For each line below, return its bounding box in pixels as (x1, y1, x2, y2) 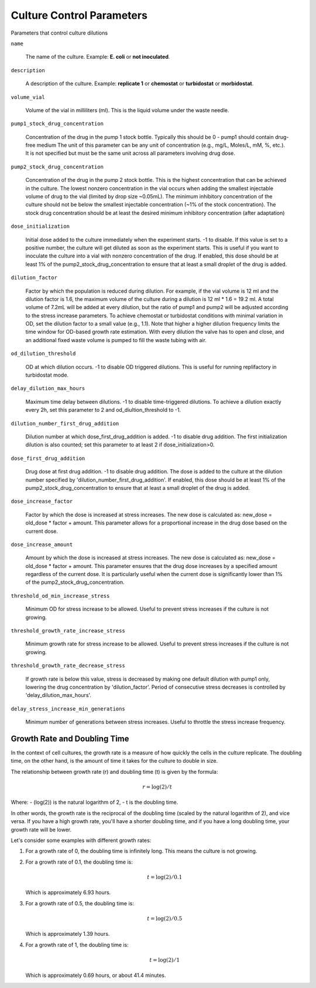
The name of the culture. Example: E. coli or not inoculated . (25, 53, 170, 60)
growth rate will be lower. (11, 826, 72, 833)
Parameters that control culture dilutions (11, 29, 108, 36)
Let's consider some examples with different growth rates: (11, 837, 152, 844)
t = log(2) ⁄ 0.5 (147, 915, 183, 922)
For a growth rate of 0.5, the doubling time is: (25, 899, 135, 906)
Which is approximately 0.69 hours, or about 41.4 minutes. (25, 972, 166, 979)
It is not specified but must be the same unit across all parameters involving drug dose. (25, 150, 235, 157)
